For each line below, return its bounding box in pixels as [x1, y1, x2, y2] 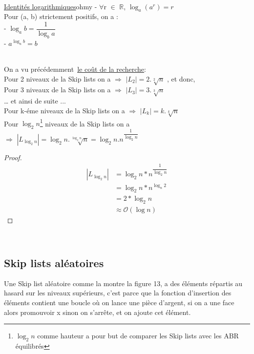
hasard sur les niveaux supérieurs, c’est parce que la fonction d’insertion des [4, 288, 232, 298]
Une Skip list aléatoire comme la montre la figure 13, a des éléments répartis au [4, 278, 243, 288]
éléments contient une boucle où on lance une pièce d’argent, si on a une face [4, 297, 234, 307]
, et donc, [167, 73, 195, 83]
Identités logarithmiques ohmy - [4, 1, 97, 11]
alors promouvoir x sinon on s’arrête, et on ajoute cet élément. [4, 307, 191, 317]
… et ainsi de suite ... [4, 96, 66, 106]
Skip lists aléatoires [4, 255, 104, 270]
